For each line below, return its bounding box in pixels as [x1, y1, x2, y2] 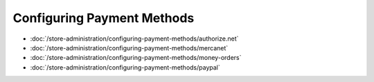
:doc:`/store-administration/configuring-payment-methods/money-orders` [30, 54, 242, 62]
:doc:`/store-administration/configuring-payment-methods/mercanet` [30, 43, 229, 52]
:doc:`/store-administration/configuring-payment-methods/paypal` [30, 63, 221, 72]
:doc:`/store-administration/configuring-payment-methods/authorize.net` [30, 34, 239, 43]
